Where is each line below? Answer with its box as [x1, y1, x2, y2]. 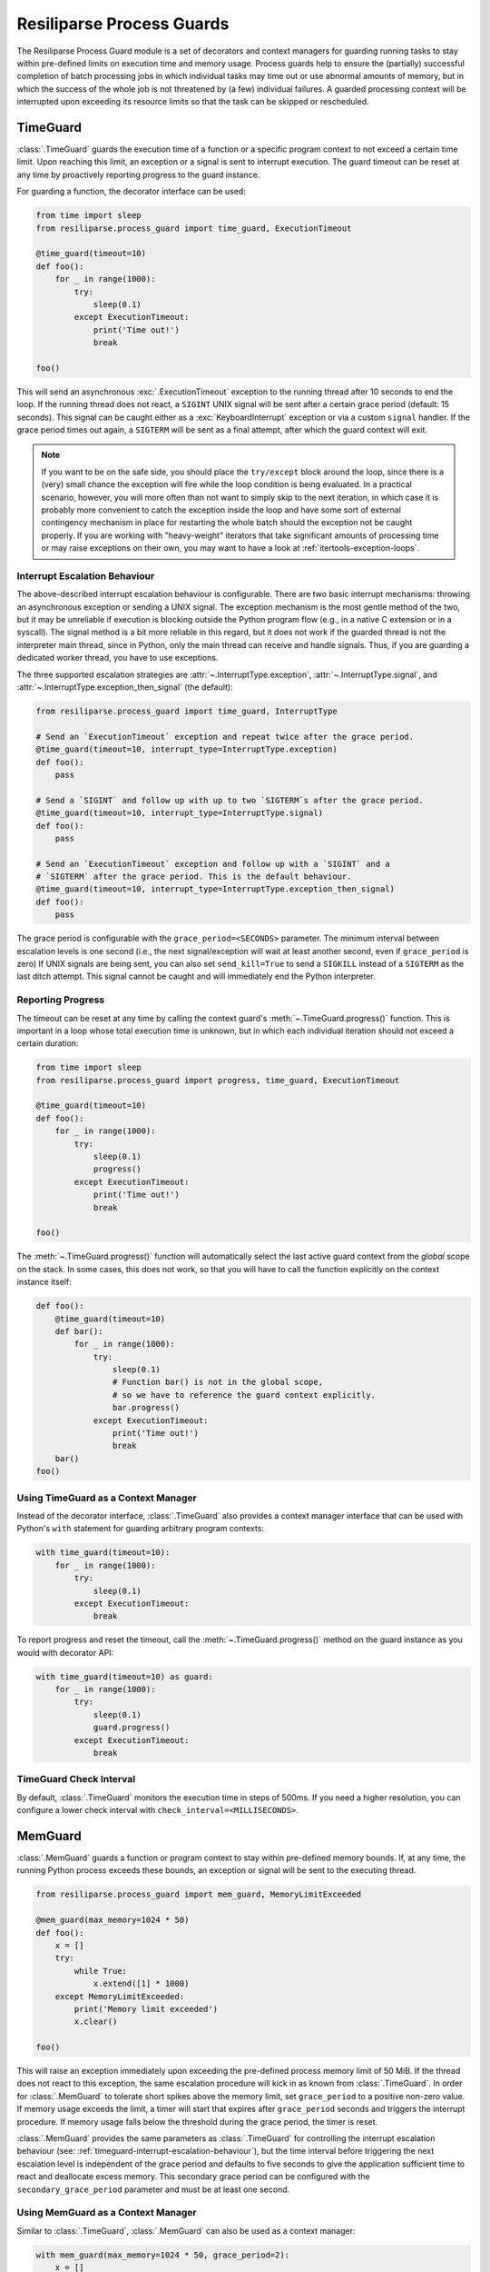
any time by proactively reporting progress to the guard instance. [16, 169, 260, 180]
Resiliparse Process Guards [16, 14, 230, 34]
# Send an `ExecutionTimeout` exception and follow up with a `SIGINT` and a [35, 859, 390, 869]
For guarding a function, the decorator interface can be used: [16, 186, 247, 197]
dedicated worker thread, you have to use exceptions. [16, 653, 219, 663]
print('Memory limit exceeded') [73, 2004, 218, 2014]
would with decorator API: [16, 1647, 114, 1658]
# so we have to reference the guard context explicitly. [112, 1390, 377, 1400]
